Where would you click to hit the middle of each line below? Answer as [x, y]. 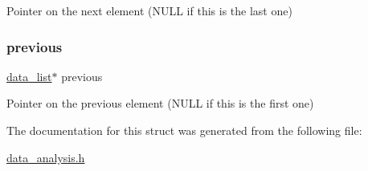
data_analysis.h [46, 157]
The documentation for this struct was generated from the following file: [184, 130]
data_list [29, 76]
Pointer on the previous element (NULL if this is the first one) [160, 103]
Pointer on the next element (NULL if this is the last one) [149, 10]
